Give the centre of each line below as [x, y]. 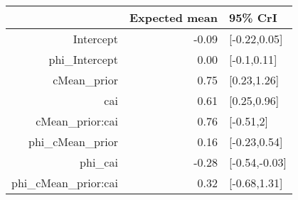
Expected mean [173, 17]
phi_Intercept [83, 59]
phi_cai [99, 162]
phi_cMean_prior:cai [65, 183]
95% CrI [253, 17]
